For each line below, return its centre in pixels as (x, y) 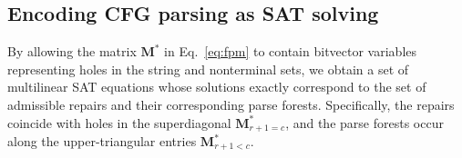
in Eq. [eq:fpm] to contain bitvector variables (291, 51)
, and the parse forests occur (364, 122)
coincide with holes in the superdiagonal (119, 122)
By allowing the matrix (72, 51)
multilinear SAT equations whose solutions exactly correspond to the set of (217, 87)
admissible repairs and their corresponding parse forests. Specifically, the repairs (231, 104)
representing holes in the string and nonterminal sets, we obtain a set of (208, 69)
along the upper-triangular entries (102, 141)
